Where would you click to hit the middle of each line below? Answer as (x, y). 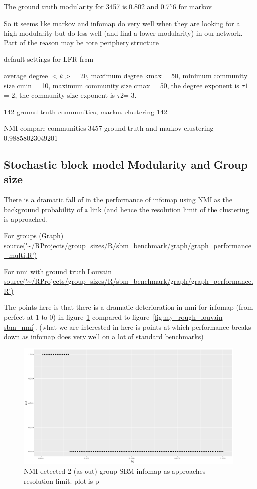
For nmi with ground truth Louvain (58, 271)
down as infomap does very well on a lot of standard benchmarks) (104, 336)
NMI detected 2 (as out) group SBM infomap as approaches (115, 471)
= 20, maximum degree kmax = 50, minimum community (160, 75)
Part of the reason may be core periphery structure (81, 42)
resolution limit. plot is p (62, 480)
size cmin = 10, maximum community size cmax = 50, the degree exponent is (122, 85)
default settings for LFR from (49, 59)
